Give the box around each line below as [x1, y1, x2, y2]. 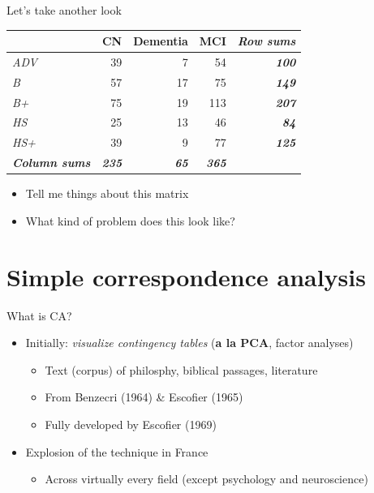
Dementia [133, 32, 188, 49]
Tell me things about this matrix [25, 185, 189, 202]
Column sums [12, 154, 91, 171]
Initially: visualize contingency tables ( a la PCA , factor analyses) [25, 334, 354, 351]
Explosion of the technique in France [25, 443, 208, 460]
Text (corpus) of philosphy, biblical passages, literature [45, 361, 318, 378]
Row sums [237, 32, 296, 49]
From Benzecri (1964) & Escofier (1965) [45, 388, 243, 405]
